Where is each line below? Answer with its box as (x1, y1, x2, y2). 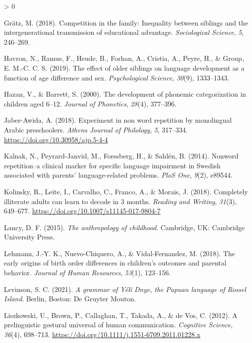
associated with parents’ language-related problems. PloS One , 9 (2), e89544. (4, 170, 233, 180)
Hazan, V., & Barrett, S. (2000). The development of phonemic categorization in (4, 89, 246, 99)
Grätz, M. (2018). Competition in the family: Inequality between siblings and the (4, 17, 248, 27)
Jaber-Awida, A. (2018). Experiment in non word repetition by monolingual (4, 115, 232, 125)
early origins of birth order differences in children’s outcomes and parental (4, 258, 227, 268)
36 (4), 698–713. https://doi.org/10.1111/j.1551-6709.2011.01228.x (4, 329, 201, 340)
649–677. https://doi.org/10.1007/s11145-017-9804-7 (4, 206, 161, 216)
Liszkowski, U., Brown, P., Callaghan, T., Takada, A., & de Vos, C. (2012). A (4, 310, 238, 320)
